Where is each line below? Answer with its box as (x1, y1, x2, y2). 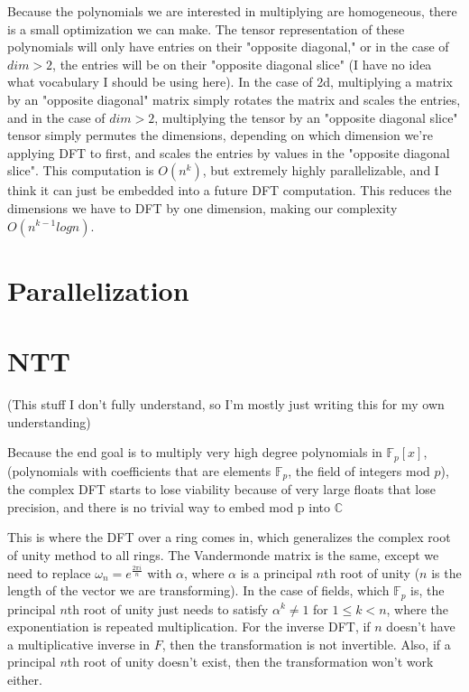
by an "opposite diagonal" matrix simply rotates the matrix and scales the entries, (7, 89, 461, 108)
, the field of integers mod (288, 461, 430, 480)
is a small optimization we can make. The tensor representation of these (7, 19, 405, 38)
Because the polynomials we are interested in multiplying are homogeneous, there (7, 2, 457, 20)
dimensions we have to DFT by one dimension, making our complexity (7, 198, 398, 217)
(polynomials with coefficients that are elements (7, 461, 271, 480)
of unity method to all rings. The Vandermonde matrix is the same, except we (7, 545, 439, 564)
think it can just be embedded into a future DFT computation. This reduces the (7, 181, 452, 200)
